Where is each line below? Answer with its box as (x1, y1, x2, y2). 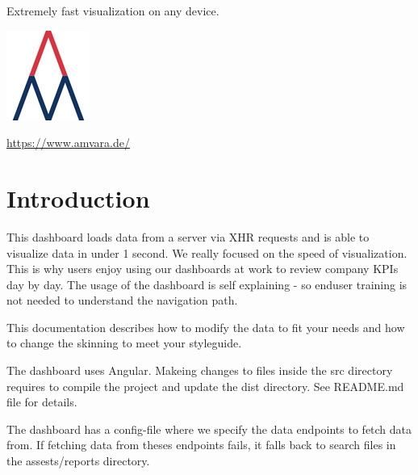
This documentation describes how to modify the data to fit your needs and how (6, 318, 405, 335)
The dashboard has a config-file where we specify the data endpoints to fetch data (6, 420, 412, 437)
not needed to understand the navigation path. (6, 292, 238, 309)
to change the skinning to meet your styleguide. (6, 334, 242, 351)
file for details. (6, 393, 77, 410)
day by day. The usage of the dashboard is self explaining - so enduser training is (6, 275, 408, 292)
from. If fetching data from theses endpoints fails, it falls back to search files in (6, 436, 396, 453)
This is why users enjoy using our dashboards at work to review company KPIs (6, 260, 399, 277)
